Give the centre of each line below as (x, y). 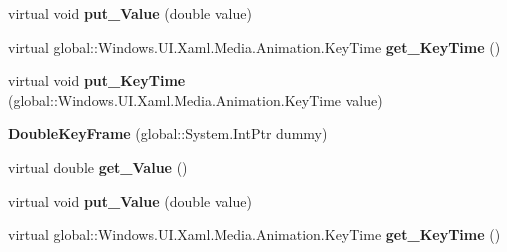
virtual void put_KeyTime (97, 80)
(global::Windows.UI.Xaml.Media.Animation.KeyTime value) (195, 99)
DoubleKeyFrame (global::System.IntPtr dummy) (168, 133)
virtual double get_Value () (98, 166)
